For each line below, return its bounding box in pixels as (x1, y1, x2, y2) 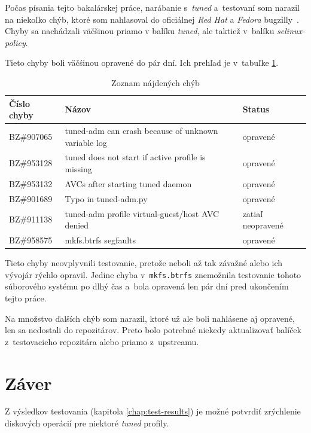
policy (5, 36, 26, 48)
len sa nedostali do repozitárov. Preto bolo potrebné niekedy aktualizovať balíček (5, 324, 301, 336)
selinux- (277, 25, 306, 37)
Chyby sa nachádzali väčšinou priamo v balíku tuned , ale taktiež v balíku (5, 25, 275, 37)
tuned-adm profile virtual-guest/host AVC (65, 207, 219, 219)
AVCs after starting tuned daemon (65, 177, 192, 190)
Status (242, 103, 270, 115)
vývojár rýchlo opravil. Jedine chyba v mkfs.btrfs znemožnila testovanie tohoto (5, 268, 301, 280)
